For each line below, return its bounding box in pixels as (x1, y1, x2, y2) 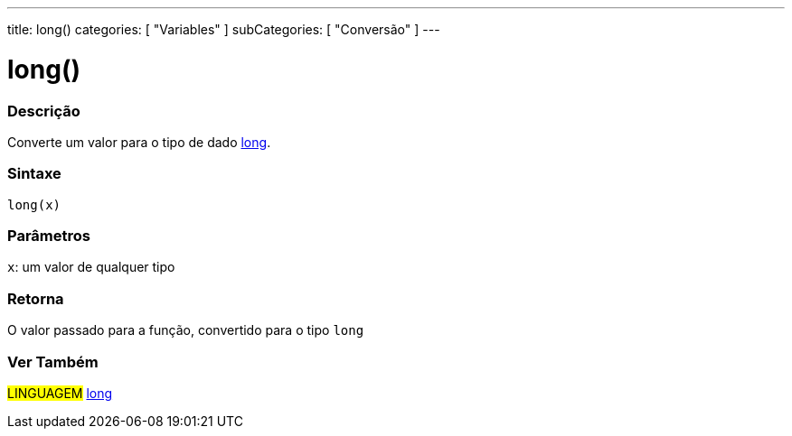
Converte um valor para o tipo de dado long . (7, 134, 271, 150)
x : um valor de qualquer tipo (7, 259, 175, 275)
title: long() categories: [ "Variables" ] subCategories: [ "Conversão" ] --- (7, 22, 440, 37)
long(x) (7, 197, 61, 212)
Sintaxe (7, 164, 61, 183)
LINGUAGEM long (7, 385, 113, 401)
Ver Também (7, 352, 99, 371)
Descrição (7, 101, 80, 120)
